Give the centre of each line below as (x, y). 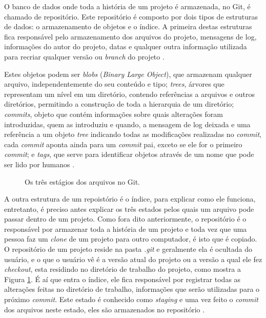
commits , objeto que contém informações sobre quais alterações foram (114, 114)
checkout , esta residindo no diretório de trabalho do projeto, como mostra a (122, 269)
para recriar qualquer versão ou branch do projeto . (84, 56)
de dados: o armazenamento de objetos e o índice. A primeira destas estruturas (128, 26)
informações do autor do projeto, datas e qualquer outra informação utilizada (126, 46)
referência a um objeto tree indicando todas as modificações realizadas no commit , (133, 134)
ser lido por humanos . (39, 164)
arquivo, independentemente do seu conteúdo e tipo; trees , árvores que (114, 84)
